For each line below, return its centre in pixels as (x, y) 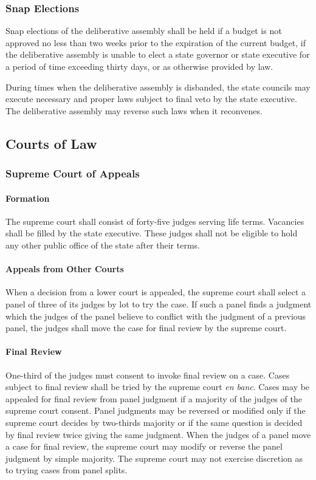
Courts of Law (51, 143)
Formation (28, 198)
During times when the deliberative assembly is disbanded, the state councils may (158, 87)
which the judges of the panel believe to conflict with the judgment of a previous (156, 316)
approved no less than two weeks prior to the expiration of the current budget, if (156, 42)
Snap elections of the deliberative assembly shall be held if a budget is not (144, 31)
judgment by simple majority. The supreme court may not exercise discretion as (154, 458)
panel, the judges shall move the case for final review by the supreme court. (146, 328)
